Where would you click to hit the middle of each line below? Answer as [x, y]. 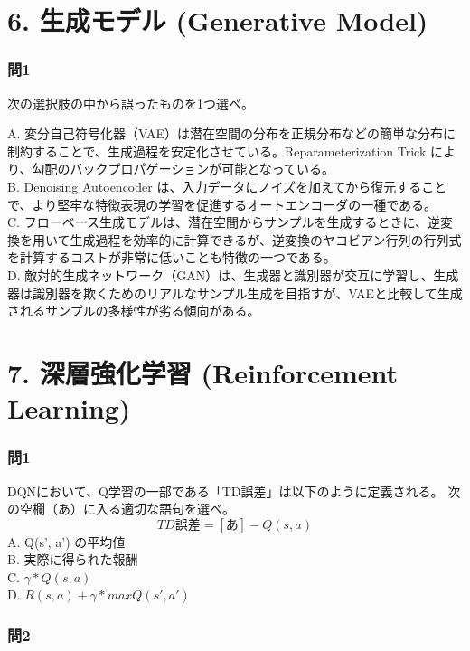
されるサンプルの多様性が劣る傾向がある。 [134, 311]
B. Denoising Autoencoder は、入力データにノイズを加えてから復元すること [227, 186]
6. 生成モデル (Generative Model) [218, 20]
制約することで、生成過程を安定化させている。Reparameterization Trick [217, 151]
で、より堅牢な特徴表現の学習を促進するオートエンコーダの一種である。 [222, 204]
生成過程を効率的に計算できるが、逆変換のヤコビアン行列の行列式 [266, 239]
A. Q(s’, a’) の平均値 [66, 541]
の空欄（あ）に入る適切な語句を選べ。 [121, 509]
